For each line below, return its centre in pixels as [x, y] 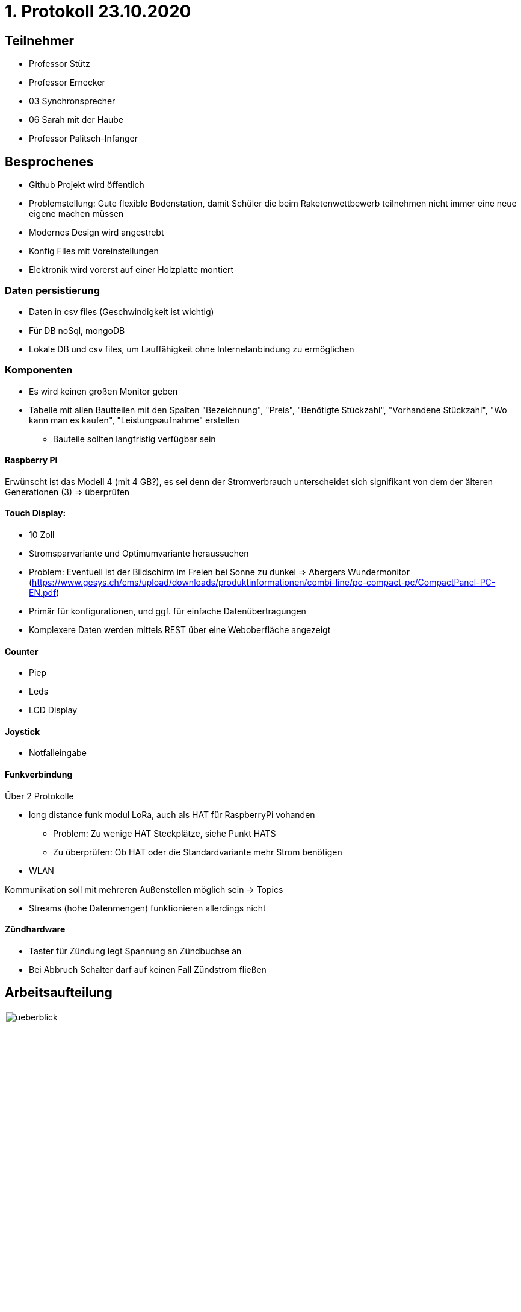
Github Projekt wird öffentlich [87, 185]
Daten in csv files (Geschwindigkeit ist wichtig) [122, 311]
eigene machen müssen [76, 214]
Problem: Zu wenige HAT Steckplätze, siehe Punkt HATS [165, 833]
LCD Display [53, 710]
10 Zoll [42, 534]
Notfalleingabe [58, 753]
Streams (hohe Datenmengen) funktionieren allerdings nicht [147, 908]
